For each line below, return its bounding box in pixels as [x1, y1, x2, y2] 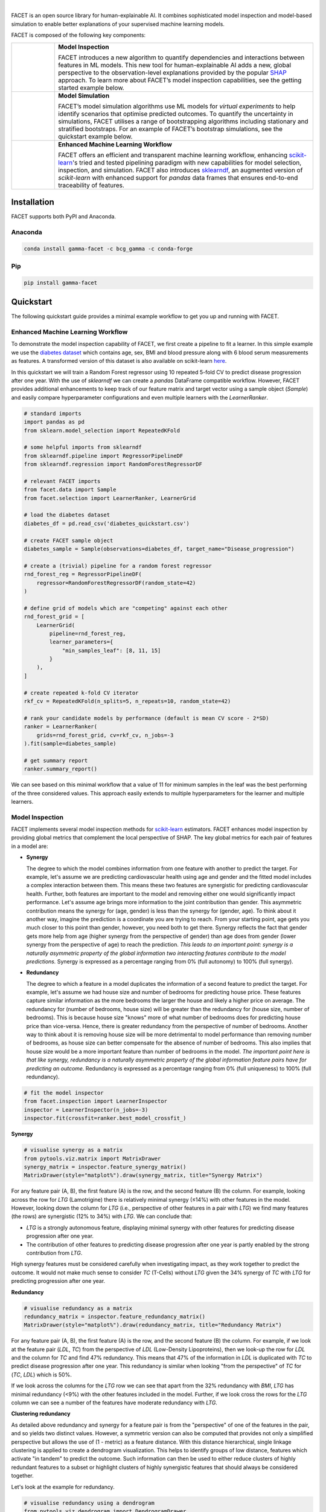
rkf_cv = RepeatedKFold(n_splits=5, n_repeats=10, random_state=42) [24, 698, 231, 705]
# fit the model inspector [24, 1089, 104, 1096]
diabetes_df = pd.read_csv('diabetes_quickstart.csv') [24, 520, 190, 527]
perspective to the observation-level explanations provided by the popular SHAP [58, 68, 287, 77]
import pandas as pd [24, 419, 85, 426]
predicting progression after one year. [11, 1277, 106, 1285]
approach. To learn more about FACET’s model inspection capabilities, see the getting [58, 76, 302, 84]
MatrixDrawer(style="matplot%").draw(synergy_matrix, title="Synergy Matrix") [24, 1172, 263, 1179]
